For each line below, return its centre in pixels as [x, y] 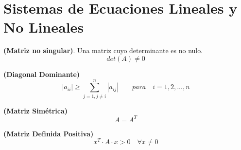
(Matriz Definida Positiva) [49, 133]
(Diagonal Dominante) [42, 74]
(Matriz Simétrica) [36, 110]
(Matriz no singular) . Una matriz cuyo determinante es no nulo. [103, 50]
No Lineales [44, 27]
